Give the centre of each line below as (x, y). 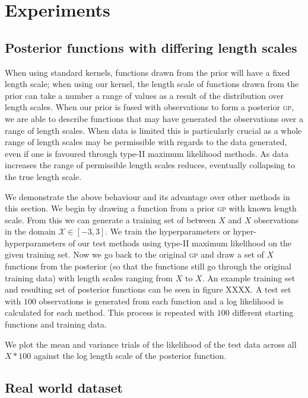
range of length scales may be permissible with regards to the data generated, (146, 142)
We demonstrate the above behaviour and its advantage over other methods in (147, 196)
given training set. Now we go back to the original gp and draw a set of (134, 254)
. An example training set (249, 277)
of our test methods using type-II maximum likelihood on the (180, 243)
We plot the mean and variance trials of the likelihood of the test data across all (151, 344)
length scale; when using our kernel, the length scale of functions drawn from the (152, 84)
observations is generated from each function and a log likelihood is (161, 301)
